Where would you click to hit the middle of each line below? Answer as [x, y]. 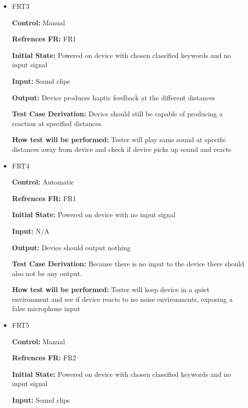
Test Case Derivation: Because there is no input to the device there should [128, 264]
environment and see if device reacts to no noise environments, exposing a [122, 299]
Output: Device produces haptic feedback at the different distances [114, 97]
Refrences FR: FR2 [44, 358]
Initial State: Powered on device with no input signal [94, 214]
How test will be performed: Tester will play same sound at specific [119, 139]
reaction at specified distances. [57, 123]
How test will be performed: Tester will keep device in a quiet [111, 289]
